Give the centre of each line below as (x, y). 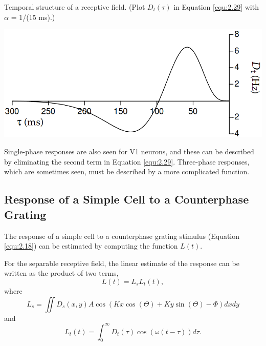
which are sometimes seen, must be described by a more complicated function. (127, 171)
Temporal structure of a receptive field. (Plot (75, 7)
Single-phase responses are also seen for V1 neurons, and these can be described (129, 151)
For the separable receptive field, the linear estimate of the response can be (122, 263)
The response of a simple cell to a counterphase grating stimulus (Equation (122, 236)
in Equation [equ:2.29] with (216, 7)
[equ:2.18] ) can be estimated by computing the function (91, 246)
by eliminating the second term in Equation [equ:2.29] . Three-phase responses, (127, 161)
